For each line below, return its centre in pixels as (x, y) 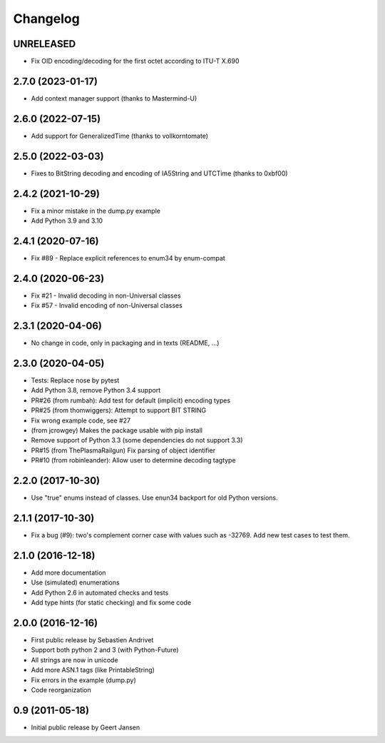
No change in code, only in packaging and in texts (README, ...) (125, 343)
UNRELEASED (45, 44)
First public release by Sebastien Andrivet (92, 640)
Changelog (46, 19)
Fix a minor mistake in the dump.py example (96, 211)
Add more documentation (68, 572)
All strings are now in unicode (75, 659)
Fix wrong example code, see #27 (81, 420)
